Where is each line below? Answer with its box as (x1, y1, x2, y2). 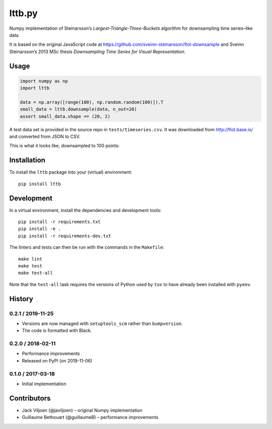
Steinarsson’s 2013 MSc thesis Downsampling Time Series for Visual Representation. (9, 48, 186, 55)
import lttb (20, 85, 50, 91)
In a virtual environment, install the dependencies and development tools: (9, 207, 162, 213)
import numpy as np (20, 78, 68, 84)
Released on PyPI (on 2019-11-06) (22, 357, 93, 363)
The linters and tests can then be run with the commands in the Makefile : (9, 244, 165, 250)
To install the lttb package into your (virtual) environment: (9, 169, 132, 175)
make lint (18, 256, 42, 262)
